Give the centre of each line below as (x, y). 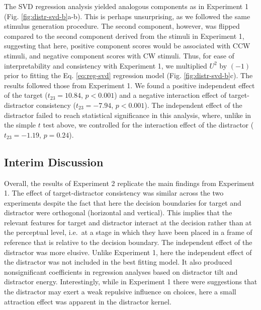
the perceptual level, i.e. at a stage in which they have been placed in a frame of (128, 232)
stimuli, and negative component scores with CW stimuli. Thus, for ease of (119, 55)
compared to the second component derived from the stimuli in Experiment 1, (124, 36)
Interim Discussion (54, 162)
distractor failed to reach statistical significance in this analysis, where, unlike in (128, 115)
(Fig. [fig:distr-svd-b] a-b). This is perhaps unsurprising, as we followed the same (127, 16)
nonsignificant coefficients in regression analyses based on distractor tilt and (121, 271)
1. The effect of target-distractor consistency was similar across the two (114, 193)
